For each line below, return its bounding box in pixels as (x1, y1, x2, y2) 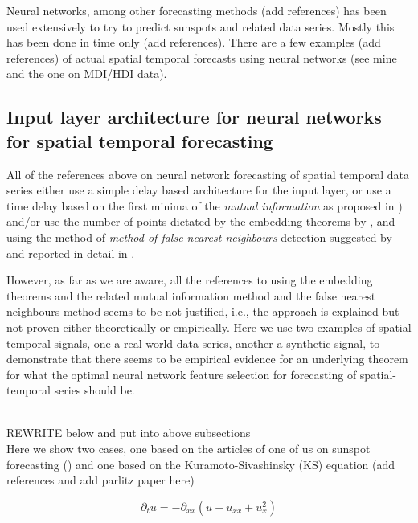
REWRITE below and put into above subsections (6, 424, 251, 441)
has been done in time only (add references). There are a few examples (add (6, 34, 381, 51)
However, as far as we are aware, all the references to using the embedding (6, 272, 373, 288)
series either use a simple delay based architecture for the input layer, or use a (6, 182, 391, 198)
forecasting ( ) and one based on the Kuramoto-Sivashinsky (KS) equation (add (6, 456, 395, 472)
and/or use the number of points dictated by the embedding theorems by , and (6, 213, 395, 230)
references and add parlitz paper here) (6, 472, 195, 488)
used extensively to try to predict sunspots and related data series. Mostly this (6, 18, 395, 35)
